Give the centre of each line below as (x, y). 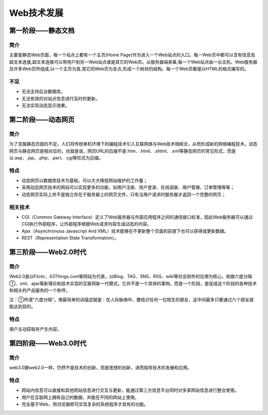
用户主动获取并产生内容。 (35, 329)
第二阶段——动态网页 (42, 119)
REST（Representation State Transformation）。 (70, 238)
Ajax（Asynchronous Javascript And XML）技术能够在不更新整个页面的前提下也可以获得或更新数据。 (125, 231)
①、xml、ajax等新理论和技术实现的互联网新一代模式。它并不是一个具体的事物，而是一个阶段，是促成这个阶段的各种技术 (133, 283)
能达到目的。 (22, 306)
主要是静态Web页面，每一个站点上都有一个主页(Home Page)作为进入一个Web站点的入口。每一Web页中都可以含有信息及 (132, 55)
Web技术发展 (36, 13)
